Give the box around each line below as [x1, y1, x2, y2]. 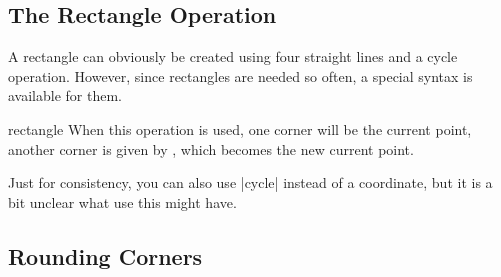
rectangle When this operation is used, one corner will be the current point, [8, 118, 472, 139]
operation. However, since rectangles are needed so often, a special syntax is [8, 65, 473, 86]
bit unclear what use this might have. [8, 191, 237, 212]
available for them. [8, 85, 122, 106]
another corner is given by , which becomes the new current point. [8, 138, 414, 159]
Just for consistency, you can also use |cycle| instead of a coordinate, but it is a [8, 172, 493, 193]
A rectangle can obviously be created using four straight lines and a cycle [8, 46, 458, 67]
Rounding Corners [8, 240, 203, 271]
